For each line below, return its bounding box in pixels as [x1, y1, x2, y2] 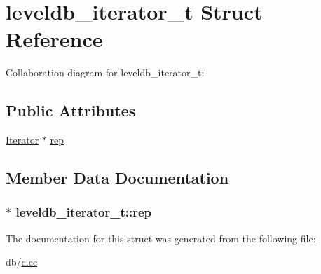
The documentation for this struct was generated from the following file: [6, 231, 316, 245]
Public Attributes [6, 100, 136, 121]
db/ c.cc [6, 254, 38, 269]
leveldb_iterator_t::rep [15, 203, 151, 221]
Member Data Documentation [6, 167, 229, 189]
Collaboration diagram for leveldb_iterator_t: [6, 65, 205, 80]
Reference [6, 25, 103, 53]
